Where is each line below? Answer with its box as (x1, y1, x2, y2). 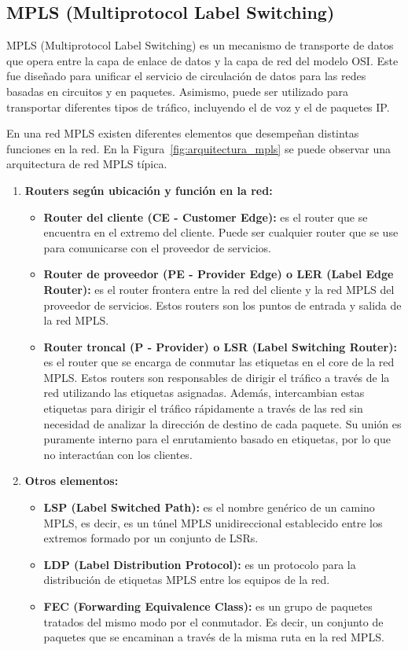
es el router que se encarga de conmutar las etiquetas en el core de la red (43, 354, 395, 370)
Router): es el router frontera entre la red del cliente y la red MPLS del (43, 281, 395, 297)
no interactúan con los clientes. (43, 446, 193, 462)
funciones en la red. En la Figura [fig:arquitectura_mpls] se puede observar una (6, 140, 391, 156)
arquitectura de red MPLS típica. (6, 156, 167, 172)
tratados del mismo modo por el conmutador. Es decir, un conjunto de (43, 613, 384, 630)
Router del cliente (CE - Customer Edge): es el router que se (43, 208, 368, 225)
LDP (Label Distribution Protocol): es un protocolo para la (43, 556, 356, 572)
